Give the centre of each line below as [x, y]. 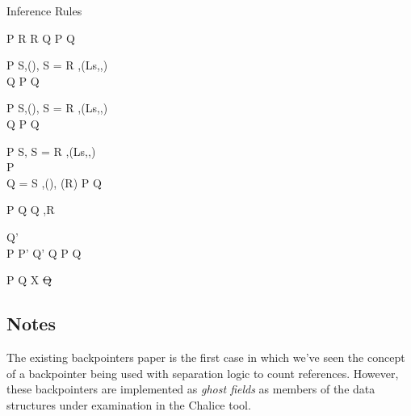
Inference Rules [44, 11]
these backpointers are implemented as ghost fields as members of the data [191, 389]
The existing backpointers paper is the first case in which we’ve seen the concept [206, 357]
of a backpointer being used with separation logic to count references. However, [203, 373]
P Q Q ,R [31, 210]
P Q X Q [29, 280]
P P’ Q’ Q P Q [44, 252]
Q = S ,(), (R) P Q [54, 182]
